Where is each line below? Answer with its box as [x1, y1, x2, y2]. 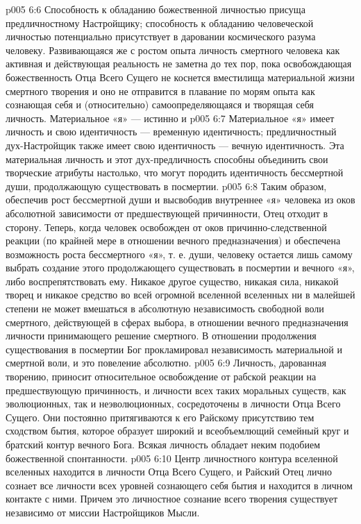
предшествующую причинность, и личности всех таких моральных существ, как [6, 382, 346, 397]
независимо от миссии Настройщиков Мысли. [6, 505, 200, 519]
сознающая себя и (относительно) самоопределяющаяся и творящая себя [6, 97, 314, 112]
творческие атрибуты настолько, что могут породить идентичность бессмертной [6, 165, 344, 180]
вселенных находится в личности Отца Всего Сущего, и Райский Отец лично [6, 464, 332, 479]
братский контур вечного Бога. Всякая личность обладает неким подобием [6, 437, 320, 451]
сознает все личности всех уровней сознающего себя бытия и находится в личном [6, 477, 353, 492]
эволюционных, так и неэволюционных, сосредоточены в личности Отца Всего [6, 396, 341, 411]
